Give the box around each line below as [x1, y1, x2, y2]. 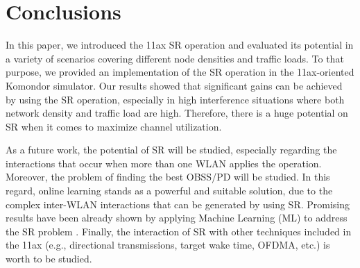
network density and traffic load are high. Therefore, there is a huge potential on [6, 106, 348, 120]
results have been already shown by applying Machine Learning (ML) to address [6, 210, 348, 225]
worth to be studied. [6, 251, 92, 266]
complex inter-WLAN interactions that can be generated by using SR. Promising [6, 196, 350, 211]
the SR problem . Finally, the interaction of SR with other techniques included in [6, 224, 352, 238]
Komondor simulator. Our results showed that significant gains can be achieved [6, 78, 343, 92]
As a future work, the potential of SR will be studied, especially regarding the [6, 142, 337, 157]
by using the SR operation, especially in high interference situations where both [6, 92, 345, 106]
